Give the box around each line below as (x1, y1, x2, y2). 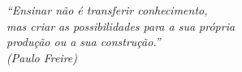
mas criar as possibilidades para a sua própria (6, 17, 236, 34)
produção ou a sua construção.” (6, 33, 161, 50)
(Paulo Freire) (6, 49, 77, 66)
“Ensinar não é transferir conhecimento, (6, 2, 208, 18)
